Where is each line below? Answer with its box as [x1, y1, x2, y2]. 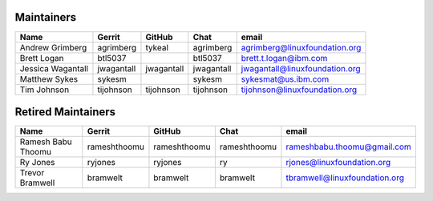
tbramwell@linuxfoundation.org [285, 172, 405, 183]
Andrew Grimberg [19, 42, 87, 53]
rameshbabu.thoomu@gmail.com [285, 141, 412, 152]
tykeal [145, 42, 168, 53]
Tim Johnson [19, 84, 70, 95]
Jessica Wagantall [19, 62, 88, 74]
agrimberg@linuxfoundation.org [241, 42, 362, 53]
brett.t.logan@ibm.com [241, 52, 328, 63]
